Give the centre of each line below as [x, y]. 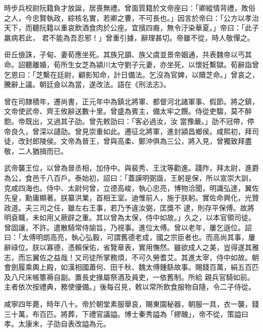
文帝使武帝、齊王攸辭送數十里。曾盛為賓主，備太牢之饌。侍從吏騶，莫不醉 [128, 111]
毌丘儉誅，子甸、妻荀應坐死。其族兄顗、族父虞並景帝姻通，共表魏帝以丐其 [128, 54]
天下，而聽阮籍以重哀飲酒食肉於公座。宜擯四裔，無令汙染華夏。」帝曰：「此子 [131, 28]
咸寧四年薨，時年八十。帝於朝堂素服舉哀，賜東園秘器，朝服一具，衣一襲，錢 [131, 304]
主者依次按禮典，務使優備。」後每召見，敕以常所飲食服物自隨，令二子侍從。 [130, 287]
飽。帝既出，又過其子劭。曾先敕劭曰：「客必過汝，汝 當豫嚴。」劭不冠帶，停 [129, 121]
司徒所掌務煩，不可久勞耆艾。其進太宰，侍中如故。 [167, 257]
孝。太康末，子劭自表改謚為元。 [57, 324]
